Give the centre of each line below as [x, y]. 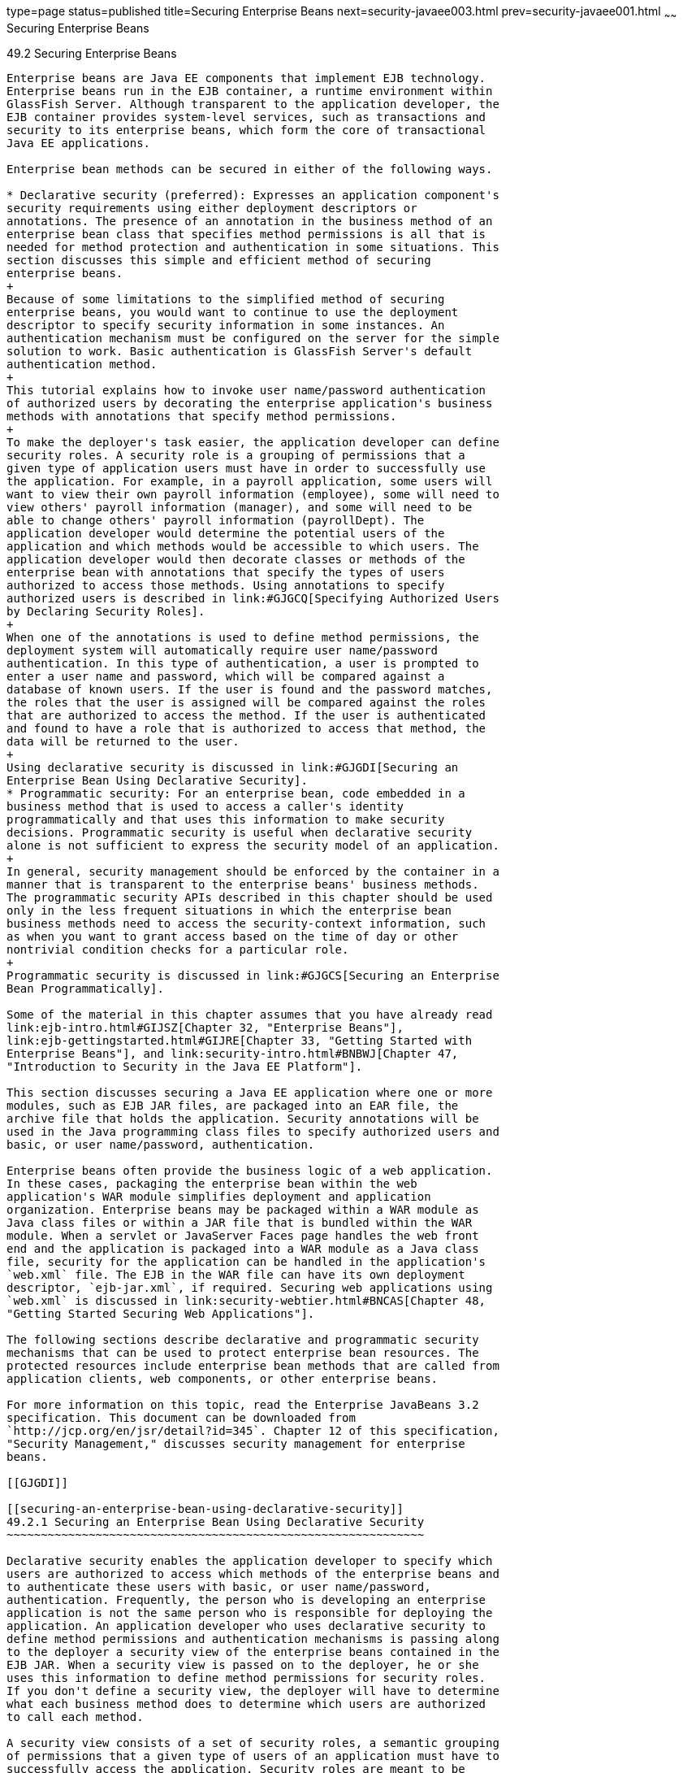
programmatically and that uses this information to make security [226, 819]
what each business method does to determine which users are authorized [246, 1703]
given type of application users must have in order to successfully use [246, 468]
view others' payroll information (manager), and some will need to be [240, 507]
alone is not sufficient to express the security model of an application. [253, 845]
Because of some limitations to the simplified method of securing [226, 299]
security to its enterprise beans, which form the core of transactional [246, 130]
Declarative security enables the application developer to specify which [250, 1560]
